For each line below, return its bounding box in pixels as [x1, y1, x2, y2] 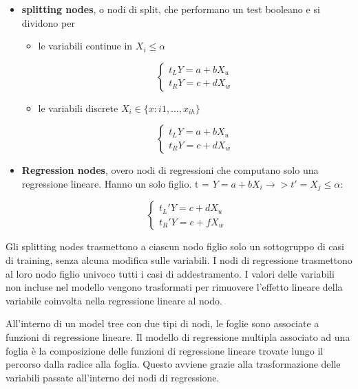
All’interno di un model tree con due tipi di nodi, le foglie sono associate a [6, 316, 319, 331]
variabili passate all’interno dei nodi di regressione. [6, 370, 220, 384]
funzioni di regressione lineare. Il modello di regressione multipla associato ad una [6, 329, 350, 344]
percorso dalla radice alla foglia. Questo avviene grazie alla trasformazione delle [6, 357, 341, 371]
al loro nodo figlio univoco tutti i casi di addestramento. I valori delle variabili [6, 266, 335, 280]
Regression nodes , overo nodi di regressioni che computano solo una [21, 163, 319, 177]
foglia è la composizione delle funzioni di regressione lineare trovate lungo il [6, 343, 324, 357]
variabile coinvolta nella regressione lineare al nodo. [6, 293, 222, 307]
